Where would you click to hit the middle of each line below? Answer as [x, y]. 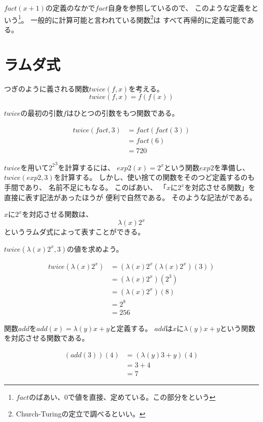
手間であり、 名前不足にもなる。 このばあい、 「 [85, 187]
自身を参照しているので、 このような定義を [180, 8]
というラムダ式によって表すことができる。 [75, 232]
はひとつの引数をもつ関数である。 [123, 113]
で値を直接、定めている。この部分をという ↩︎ [142, 396]
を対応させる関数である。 [47, 338]
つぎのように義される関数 [47, 88]
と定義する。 [131, 328]
